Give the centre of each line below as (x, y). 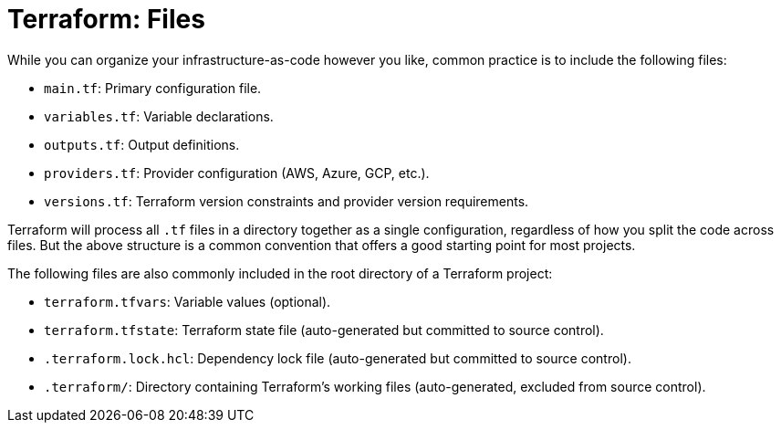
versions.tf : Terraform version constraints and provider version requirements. (286, 201)
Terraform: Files (106, 19)
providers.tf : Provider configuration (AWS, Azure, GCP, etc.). (237, 173)
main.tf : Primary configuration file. (153, 88)
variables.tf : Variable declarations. (159, 116)
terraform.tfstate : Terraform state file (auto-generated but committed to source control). (324, 330)
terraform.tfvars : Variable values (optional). (187, 301)
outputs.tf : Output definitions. (142, 144)
